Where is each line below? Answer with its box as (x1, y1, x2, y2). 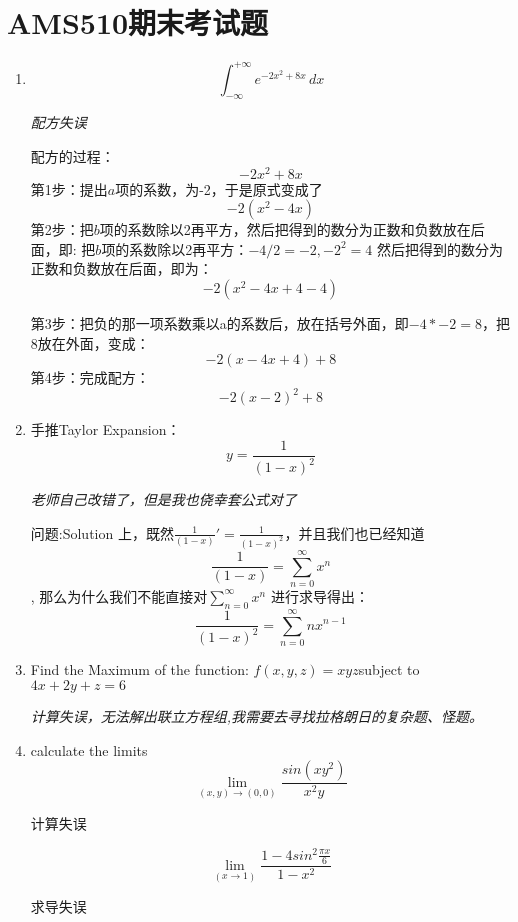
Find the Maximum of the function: (30, 659, 249, 680)
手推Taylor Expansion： (30, 419, 181, 440)
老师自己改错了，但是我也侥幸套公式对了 (30, 489, 297, 510)
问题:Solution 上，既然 (30, 522, 174, 543)
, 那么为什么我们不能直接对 (30, 585, 208, 606)
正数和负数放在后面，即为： (30, 258, 213, 279)
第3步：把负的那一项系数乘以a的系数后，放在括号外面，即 (30, 313, 409, 334)
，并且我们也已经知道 (284, 522, 425, 543)
